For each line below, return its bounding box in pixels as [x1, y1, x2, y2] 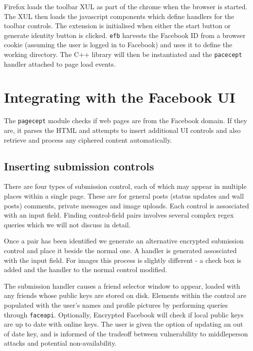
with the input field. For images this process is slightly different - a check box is [4, 255, 242, 265]
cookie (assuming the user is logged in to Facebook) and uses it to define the [4, 39, 233, 50]
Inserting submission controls [4, 158, 154, 173]
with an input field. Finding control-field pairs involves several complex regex [4, 210, 234, 220]
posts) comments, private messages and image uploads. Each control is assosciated [4, 200, 249, 210]
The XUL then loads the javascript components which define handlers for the [4, 11, 235, 21]
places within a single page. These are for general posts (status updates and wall [4, 191, 244, 201]
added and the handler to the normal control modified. [4, 264, 167, 275]
